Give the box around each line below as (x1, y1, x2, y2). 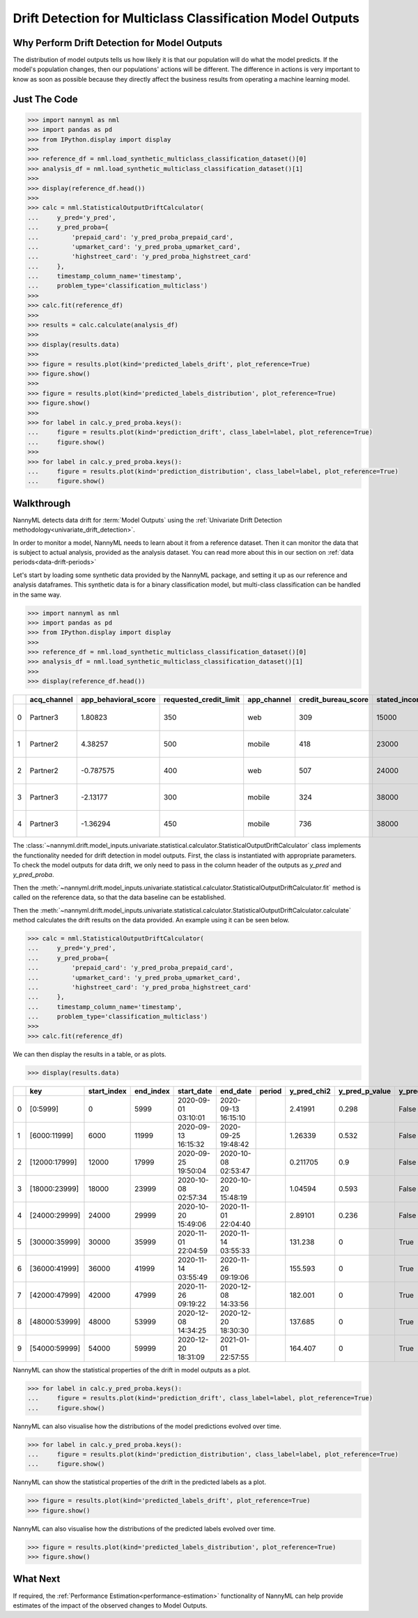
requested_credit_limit (163, 695, 240, 705)
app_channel (247, 695, 292, 705)
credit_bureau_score (298, 695, 369, 705)
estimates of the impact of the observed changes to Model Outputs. (13, 1601, 208, 1610)
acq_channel (29, 695, 73, 705)
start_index (88, 1086, 127, 1095)
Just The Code (13, 93, 78, 105)
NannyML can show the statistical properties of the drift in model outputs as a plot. (13, 1365, 251, 1374)
